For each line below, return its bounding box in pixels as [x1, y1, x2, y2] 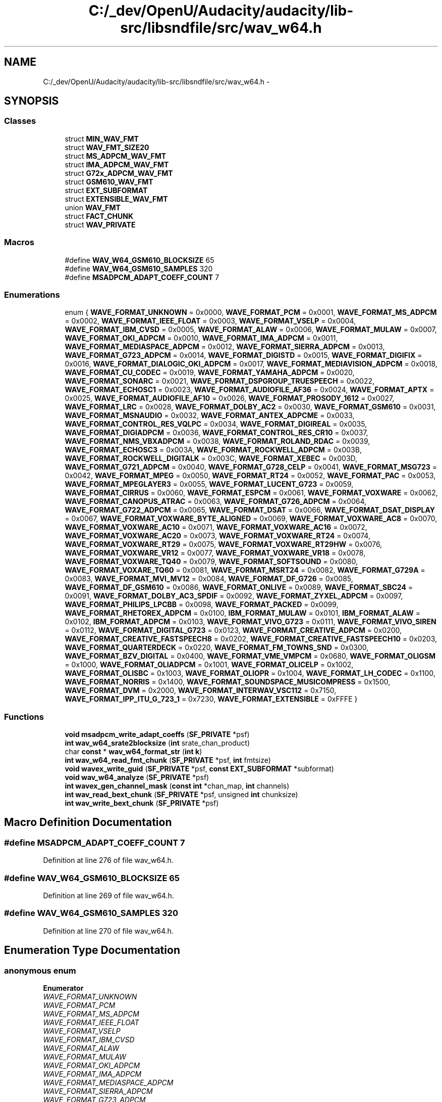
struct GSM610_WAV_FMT [65, 177, 153, 186]
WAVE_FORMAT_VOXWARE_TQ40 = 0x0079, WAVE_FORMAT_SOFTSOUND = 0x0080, [65, 557, 358, 566]
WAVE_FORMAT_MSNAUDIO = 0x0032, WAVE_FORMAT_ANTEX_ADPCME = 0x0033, [65, 411, 355, 420]
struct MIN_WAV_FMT [65, 134, 139, 143]
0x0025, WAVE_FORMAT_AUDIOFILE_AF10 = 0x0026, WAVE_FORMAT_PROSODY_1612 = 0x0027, [65, 394, 395, 403]
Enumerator [43, 984, 84, 992]
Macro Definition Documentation [4, 816, 172, 829]
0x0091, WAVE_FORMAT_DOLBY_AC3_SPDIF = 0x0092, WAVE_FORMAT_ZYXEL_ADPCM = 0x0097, [65, 591, 403, 601]
